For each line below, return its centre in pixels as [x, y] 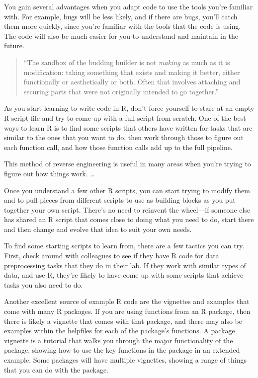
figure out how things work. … [49, 173]
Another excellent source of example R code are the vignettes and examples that [127, 301]
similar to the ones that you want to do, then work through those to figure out [124, 137]
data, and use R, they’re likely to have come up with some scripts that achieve [124, 275]
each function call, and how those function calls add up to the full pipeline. [118, 147]
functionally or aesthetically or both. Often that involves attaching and [132, 82]
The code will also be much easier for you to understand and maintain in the [121, 36]
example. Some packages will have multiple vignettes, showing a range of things [125, 360]
